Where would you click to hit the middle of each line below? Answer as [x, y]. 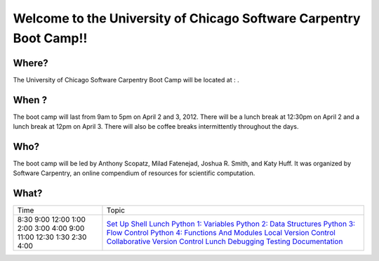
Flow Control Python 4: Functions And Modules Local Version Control [221, 233]
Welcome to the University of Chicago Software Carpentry [187, 18]
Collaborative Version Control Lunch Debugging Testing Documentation [225, 241]
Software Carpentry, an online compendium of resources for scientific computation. [134, 173]
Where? [31, 63]
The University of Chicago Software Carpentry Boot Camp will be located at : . [126, 79]
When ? [30, 100]
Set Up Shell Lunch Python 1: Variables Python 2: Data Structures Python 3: [231, 224]
